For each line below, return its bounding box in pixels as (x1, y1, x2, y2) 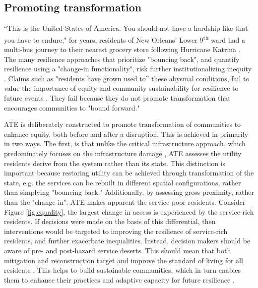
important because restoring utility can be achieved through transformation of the (4, 168, 254, 178)
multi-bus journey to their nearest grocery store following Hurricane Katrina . (4, 44, 241, 55)
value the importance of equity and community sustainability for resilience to (4, 83, 239, 93)
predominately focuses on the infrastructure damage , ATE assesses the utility (4, 148, 242, 158)
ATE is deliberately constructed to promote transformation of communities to (4, 119, 241, 129)
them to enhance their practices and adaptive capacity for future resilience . (4, 274, 235, 285)
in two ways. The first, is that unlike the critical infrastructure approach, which (4, 138, 246, 149)
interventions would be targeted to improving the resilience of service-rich (4, 226, 228, 236)
